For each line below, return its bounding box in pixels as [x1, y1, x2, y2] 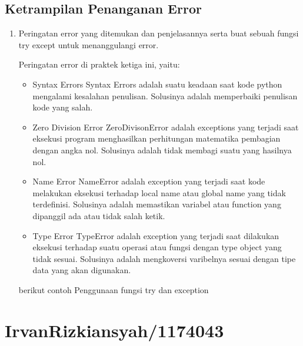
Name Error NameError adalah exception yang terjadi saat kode [32, 175, 265, 187]
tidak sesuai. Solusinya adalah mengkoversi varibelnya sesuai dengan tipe [32, 252, 296, 264]
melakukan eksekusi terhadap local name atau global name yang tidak [32, 186, 286, 199]
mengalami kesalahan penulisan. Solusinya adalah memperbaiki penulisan [32, 89, 298, 102]
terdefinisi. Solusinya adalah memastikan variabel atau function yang [32, 198, 281, 210]
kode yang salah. [32, 101, 93, 113]
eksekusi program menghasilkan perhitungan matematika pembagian [32, 132, 281, 145]
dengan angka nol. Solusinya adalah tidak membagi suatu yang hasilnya [32, 143, 292, 156]
